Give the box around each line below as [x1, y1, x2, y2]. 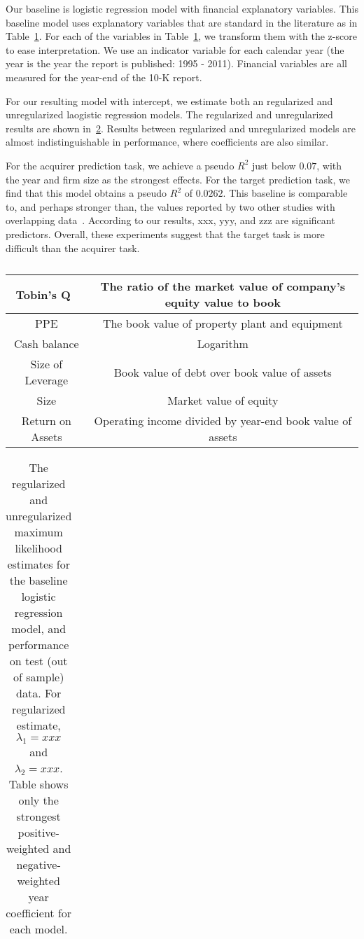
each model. [9, 921, 68, 938]
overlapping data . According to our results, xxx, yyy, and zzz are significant [6, 213, 335, 228]
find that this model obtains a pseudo [6, 186, 167, 200]
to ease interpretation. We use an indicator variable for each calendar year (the [6, 42, 344, 57]
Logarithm [197, 335, 248, 352]
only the [18, 792, 59, 809]
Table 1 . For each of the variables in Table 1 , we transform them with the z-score [6, 29, 357, 43]
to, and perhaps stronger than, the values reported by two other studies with [6, 199, 335, 214]
